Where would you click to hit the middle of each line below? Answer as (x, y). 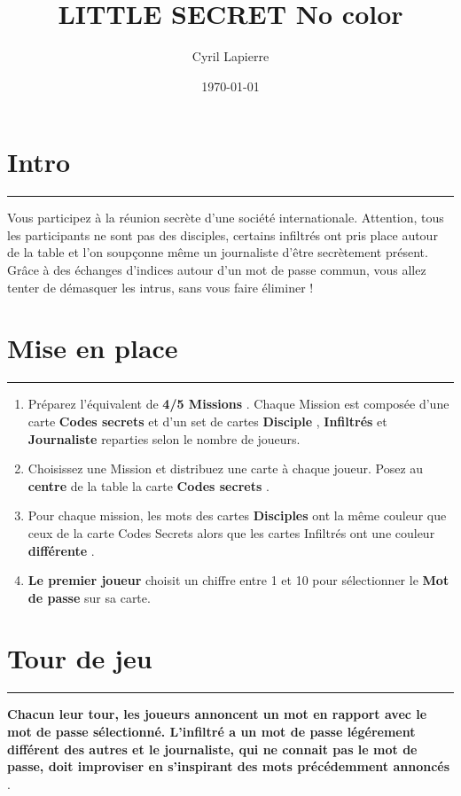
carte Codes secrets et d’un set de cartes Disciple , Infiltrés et (207, 421)
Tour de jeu (80, 658)
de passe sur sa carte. (89, 597)
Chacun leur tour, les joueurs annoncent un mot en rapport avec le (217, 714)
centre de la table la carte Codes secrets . (148, 485)
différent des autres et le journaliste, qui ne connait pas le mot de (212, 749)
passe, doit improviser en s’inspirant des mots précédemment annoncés (229, 766)
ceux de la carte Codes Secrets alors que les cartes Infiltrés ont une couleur (231, 532)
